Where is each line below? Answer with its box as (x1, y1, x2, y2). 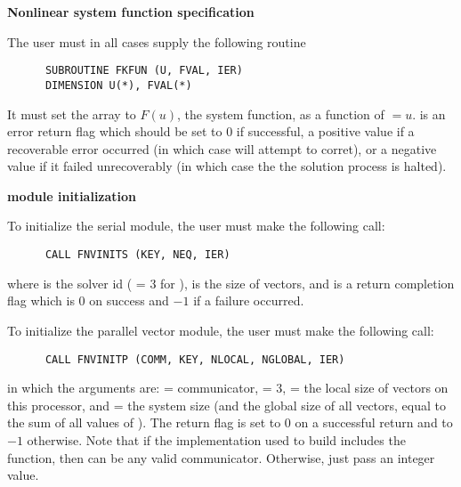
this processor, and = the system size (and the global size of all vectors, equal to (7, 395, 447, 414)
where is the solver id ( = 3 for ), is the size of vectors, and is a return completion (7, 273, 455, 292)
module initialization (7, 186, 137, 205)
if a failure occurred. (193, 291, 304, 310)
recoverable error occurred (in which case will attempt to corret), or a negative (7, 139, 437, 158)
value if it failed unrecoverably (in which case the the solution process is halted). (7, 157, 447, 175)
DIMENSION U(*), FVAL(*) (44, 78, 192, 92)
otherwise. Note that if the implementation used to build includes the (27, 430, 406, 449)
